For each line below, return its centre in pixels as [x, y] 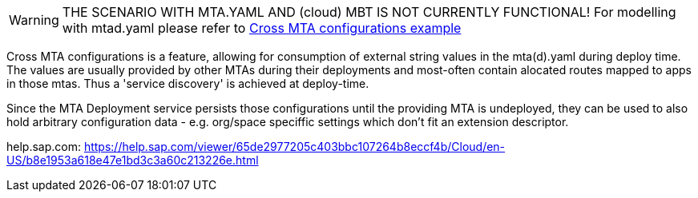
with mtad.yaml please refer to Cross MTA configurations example [262, 28]
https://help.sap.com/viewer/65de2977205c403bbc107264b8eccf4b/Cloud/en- [295, 147]
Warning [34, 20]
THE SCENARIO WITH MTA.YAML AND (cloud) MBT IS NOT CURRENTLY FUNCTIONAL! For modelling [369, 12]
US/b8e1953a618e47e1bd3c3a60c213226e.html [133, 160]
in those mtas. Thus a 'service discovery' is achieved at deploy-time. [188, 83]
